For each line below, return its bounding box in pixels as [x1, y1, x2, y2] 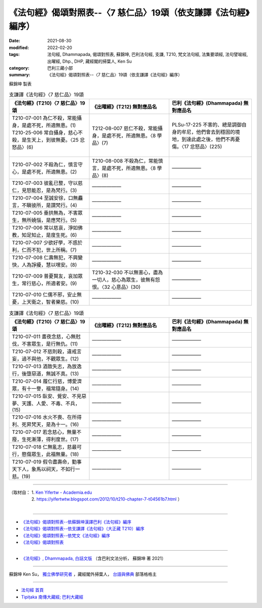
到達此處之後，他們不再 [181, 136, 235, 143]
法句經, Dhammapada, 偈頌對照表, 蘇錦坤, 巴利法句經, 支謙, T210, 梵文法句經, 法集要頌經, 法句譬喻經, [47, 52, 248, 57]
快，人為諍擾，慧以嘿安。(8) [12, 262, 77, 268]
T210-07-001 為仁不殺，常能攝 [12, 115, 82, 122]
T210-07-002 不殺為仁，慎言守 [12, 161, 83, 168]
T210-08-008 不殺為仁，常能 [92, 158, 159, 164]
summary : [9, 72, 31, 78]
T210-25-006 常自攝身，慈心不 [12, 129, 83, 136]
